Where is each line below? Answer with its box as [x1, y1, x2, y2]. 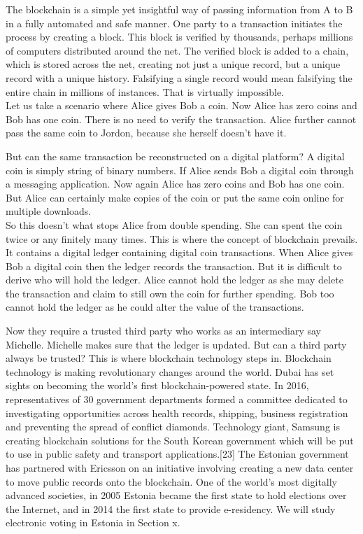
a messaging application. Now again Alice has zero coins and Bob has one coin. [6, 176, 345, 191]
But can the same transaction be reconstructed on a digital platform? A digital [6, 148, 345, 163]
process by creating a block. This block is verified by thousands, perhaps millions [6, 29, 353, 44]
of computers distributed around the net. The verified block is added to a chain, [6, 43, 349, 57]
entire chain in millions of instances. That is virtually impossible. [6, 84, 285, 99]
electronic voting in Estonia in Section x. [6, 515, 180, 530]
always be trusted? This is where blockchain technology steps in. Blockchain [6, 351, 332, 365]
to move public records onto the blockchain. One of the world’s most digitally [6, 474, 338, 489]
